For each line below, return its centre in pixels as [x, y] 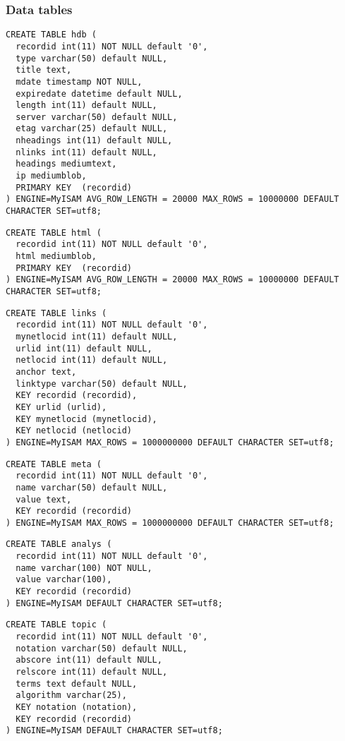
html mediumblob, [56, 257]
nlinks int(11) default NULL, [86, 152]
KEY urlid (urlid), [61, 407]
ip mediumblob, [51, 176]
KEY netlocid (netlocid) [74, 431]
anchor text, [46, 372]
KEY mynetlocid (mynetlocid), [86, 419]
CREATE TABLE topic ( [56, 625]
